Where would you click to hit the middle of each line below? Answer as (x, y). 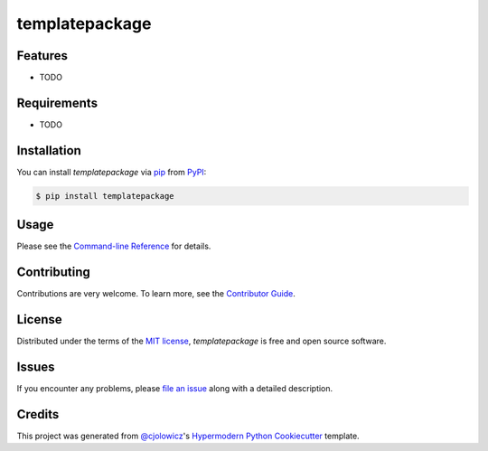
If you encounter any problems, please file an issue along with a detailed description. (175, 389)
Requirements (57, 103)
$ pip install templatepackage (105, 196)
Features (42, 56)
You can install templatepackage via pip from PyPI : (112, 172)
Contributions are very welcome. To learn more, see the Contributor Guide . (156, 294)
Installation (49, 150)
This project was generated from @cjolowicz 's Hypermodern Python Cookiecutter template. (188, 436)
